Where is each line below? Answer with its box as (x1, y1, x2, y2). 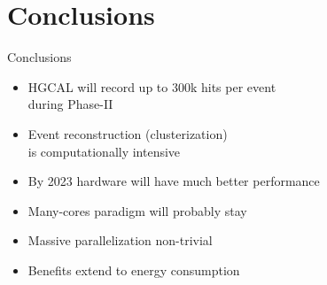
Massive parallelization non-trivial (27, 231, 213, 250)
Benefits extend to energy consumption (27, 260, 240, 279)
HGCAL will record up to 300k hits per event (27, 77, 276, 96)
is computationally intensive (27, 142, 181, 160)
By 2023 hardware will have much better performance (27, 172, 320, 190)
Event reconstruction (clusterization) (27, 124, 228, 142)
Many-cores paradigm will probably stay (27, 201, 247, 220)
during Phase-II (27, 95, 113, 113)
